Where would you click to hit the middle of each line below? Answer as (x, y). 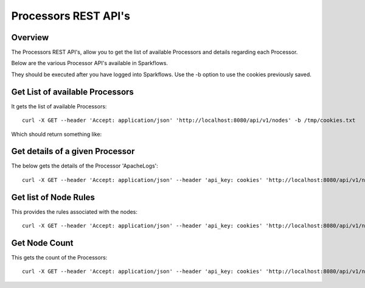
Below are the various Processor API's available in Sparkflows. (90, 63)
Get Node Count (42, 243)
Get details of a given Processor (73, 151)
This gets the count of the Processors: (59, 258)
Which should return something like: (57, 134)
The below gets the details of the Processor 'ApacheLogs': (85, 166)
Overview (30, 37)
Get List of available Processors (72, 92)
